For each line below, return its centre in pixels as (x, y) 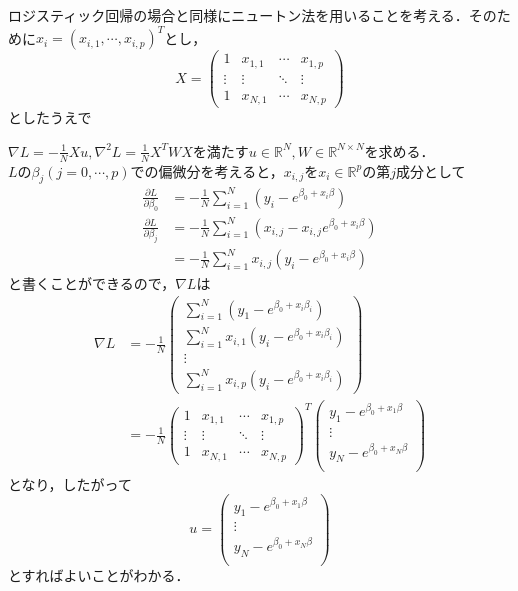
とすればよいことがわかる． (99, 574)
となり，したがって (70, 483)
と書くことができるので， (92, 282)
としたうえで (50, 117)
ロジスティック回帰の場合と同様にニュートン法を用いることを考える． (238, 15)
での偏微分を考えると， (207, 170)
